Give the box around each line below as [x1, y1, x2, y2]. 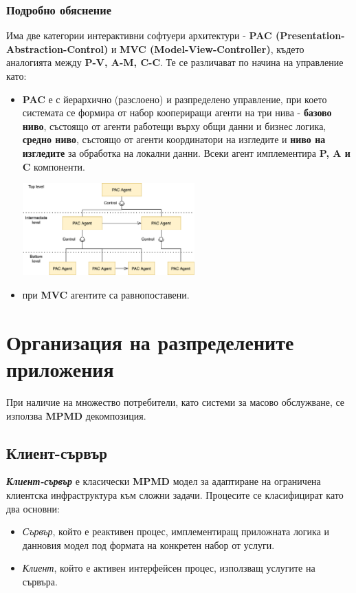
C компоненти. [22, 159, 85, 173]
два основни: [6, 501, 60, 515]
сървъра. [22, 574, 58, 588]
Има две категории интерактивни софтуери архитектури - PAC [6, 28, 272, 43]
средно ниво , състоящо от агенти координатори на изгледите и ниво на [22, 132, 326, 147]
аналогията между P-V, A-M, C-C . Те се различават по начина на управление [6, 55, 344, 69]
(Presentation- [275, 28, 345, 43]
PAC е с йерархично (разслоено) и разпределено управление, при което [22, 91, 327, 106]
